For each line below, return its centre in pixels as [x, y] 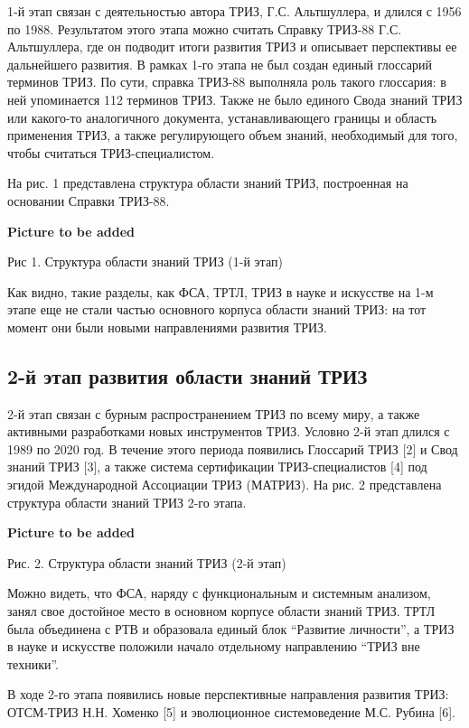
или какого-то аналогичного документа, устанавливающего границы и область [222, 117]
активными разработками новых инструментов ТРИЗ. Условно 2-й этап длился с [229, 431]
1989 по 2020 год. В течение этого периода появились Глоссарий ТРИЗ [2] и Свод [233, 448]
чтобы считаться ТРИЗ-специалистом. [111, 152]
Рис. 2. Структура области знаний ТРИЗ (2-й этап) [147, 562]
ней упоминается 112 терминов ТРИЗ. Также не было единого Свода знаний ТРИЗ [235, 99]
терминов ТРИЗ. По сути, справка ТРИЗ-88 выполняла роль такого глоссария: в [227, 82]
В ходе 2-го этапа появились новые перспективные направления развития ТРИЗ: [228, 694]
